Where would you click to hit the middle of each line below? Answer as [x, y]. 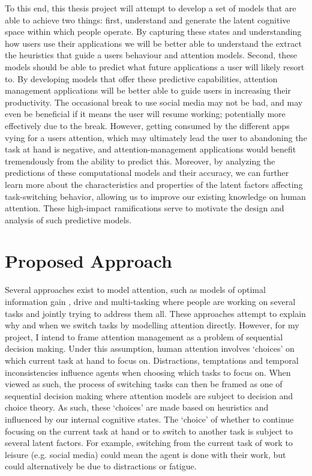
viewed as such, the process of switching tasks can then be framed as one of [144, 384]
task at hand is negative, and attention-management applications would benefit [151, 149]
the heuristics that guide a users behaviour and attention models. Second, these [151, 55]
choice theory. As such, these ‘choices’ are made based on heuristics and [137, 407]
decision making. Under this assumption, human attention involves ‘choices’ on [150, 348]
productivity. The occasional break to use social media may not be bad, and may [154, 102]
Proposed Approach [88, 261]
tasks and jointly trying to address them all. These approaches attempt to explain [155, 313]
